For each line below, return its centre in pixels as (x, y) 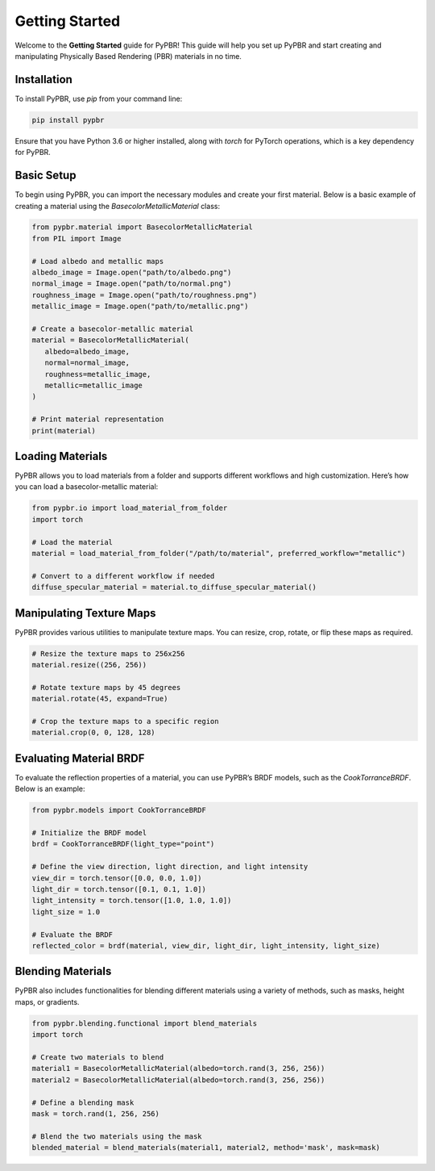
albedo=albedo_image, (87, 351)
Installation (43, 79)
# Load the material (72, 542)
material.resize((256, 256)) (89, 665)
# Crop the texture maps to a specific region (125, 721)
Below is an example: (50, 789)
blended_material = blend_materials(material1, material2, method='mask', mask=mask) (206, 1148)
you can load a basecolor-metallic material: (87, 487)
